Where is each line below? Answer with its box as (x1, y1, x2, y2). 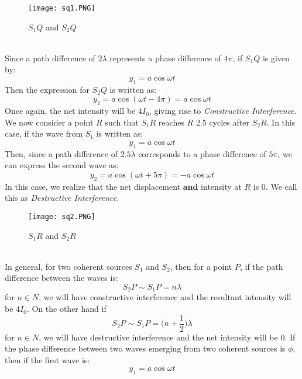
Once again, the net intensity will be (5, 105, 136, 117)
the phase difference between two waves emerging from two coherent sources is (5, 342, 286, 354)
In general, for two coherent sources (5, 260, 132, 272)
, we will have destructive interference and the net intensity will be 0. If (39, 331, 296, 343)
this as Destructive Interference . (5, 192, 119, 204)
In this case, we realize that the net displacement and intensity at (5, 180, 242, 192)
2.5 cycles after (195, 116, 249, 128)
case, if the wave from (5, 127, 83, 140)
